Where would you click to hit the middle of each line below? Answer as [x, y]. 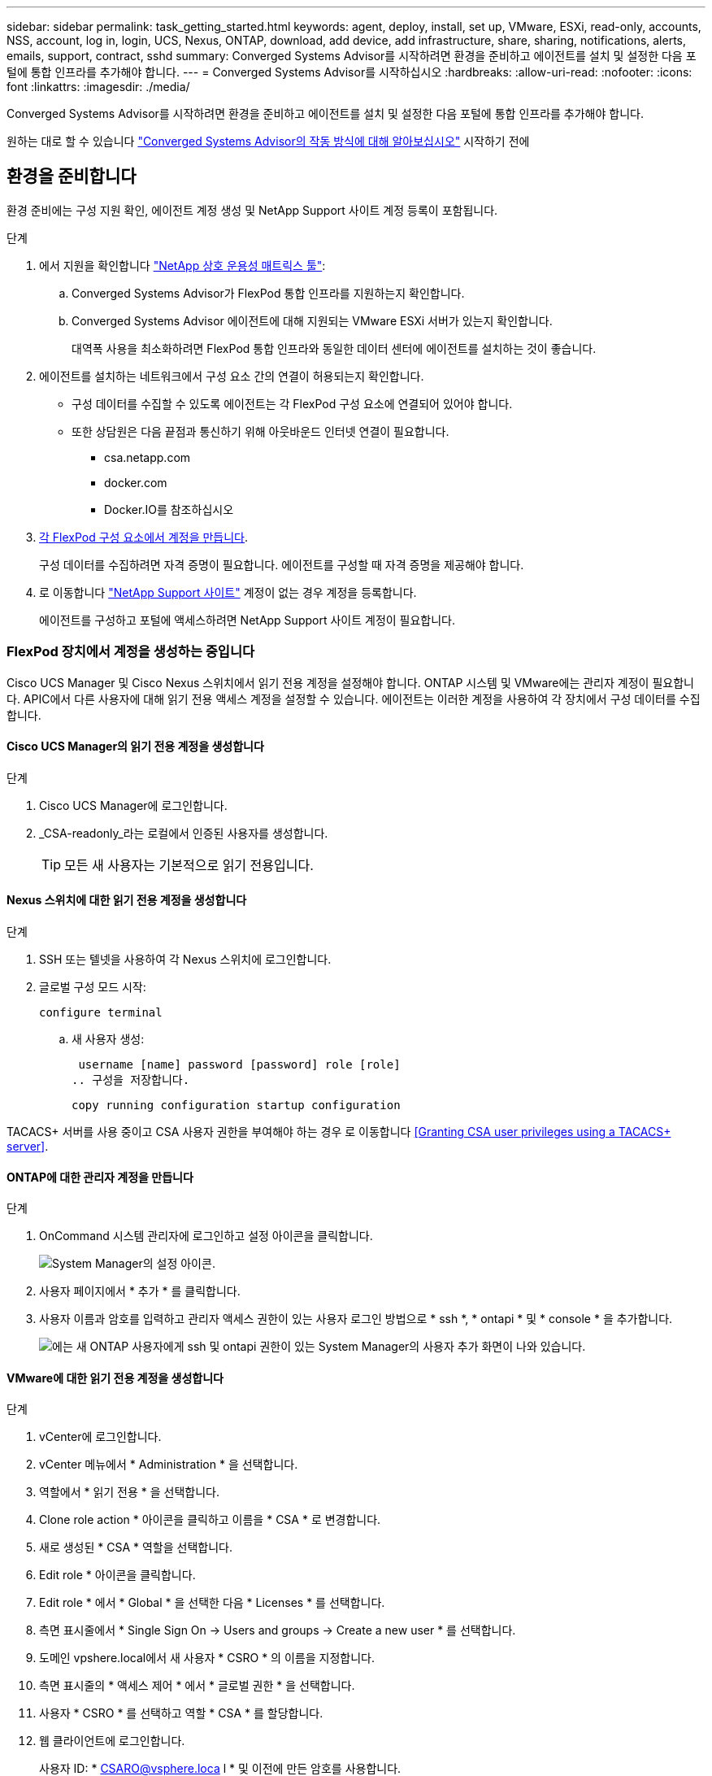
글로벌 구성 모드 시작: [93, 987]
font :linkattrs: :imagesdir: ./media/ [98, 87]
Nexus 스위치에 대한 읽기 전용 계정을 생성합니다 [127, 900]
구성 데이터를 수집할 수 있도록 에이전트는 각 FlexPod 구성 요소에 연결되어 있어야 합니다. [292, 403]
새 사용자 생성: [108, 1039]
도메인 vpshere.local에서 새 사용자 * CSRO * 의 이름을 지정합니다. [207, 1658]
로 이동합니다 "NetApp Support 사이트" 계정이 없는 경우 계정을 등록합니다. [228, 592]
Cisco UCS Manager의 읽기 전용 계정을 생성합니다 [135, 747]
